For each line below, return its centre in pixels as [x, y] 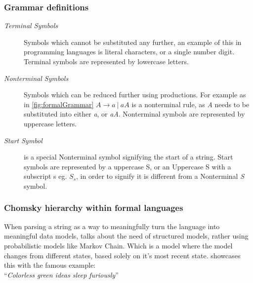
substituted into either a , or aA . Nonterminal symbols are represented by [134, 114]
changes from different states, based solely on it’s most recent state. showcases [122, 255]
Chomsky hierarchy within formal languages [94, 208]
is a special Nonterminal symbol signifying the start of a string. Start [128, 157]
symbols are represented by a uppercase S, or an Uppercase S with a [127, 166]
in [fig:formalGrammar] [59, 104]
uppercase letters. [50, 123]
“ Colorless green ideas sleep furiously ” [61, 274]
